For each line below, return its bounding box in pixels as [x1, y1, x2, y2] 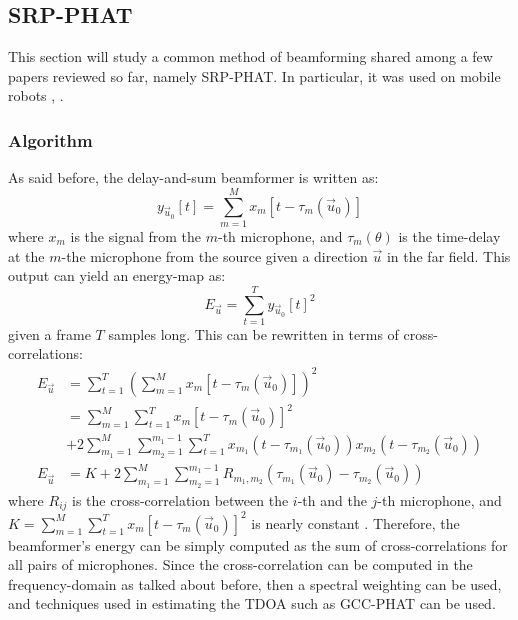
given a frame [8, 323, 91, 344]
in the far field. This [386, 245, 511, 266]
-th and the [297, 489, 367, 510]
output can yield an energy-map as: [8, 265, 226, 286]
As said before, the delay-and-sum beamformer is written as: [8, 167, 379, 188]
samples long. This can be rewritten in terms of [108, 323, 399, 344]
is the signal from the [70, 225, 202, 246]
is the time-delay [398, 225, 501, 246]
